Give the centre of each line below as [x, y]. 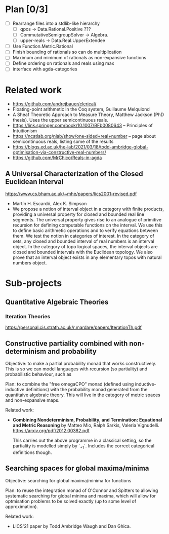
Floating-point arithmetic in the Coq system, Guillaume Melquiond [81, 109]
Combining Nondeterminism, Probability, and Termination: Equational [87, 419]
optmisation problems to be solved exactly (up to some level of [71, 501]
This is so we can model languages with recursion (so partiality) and [76, 369]
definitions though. [32, 452]
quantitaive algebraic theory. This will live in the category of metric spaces [83, 395]
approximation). [22, 506]
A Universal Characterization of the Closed [74, 174]
